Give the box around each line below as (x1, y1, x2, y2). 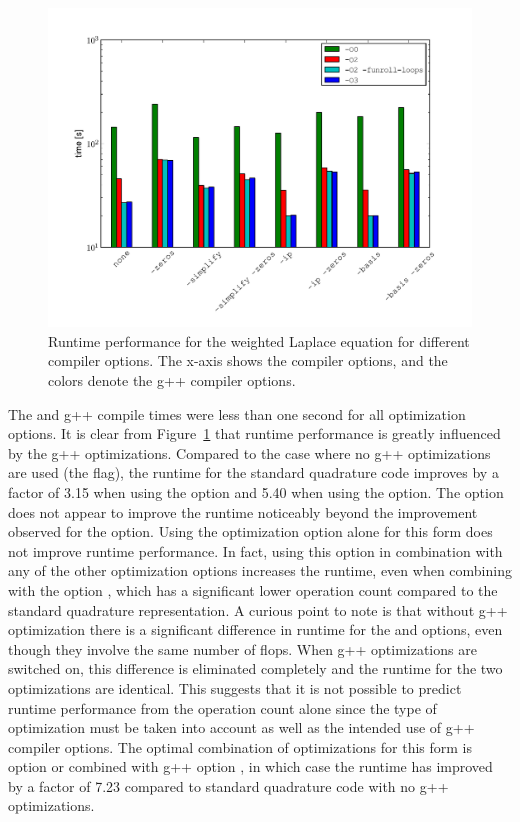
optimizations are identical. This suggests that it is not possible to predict (8, 677, 462, 698)
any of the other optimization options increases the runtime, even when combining (8, 560, 512, 581)
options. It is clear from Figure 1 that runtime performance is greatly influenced (8, 423, 501, 444)
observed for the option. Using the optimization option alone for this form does (8, 521, 493, 542)
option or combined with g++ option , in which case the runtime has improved (8, 756, 493, 777)
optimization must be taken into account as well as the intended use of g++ (8, 717, 475, 738)
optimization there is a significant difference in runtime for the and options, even (8, 619, 503, 640)
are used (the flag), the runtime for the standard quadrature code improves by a (8, 462, 499, 483)
